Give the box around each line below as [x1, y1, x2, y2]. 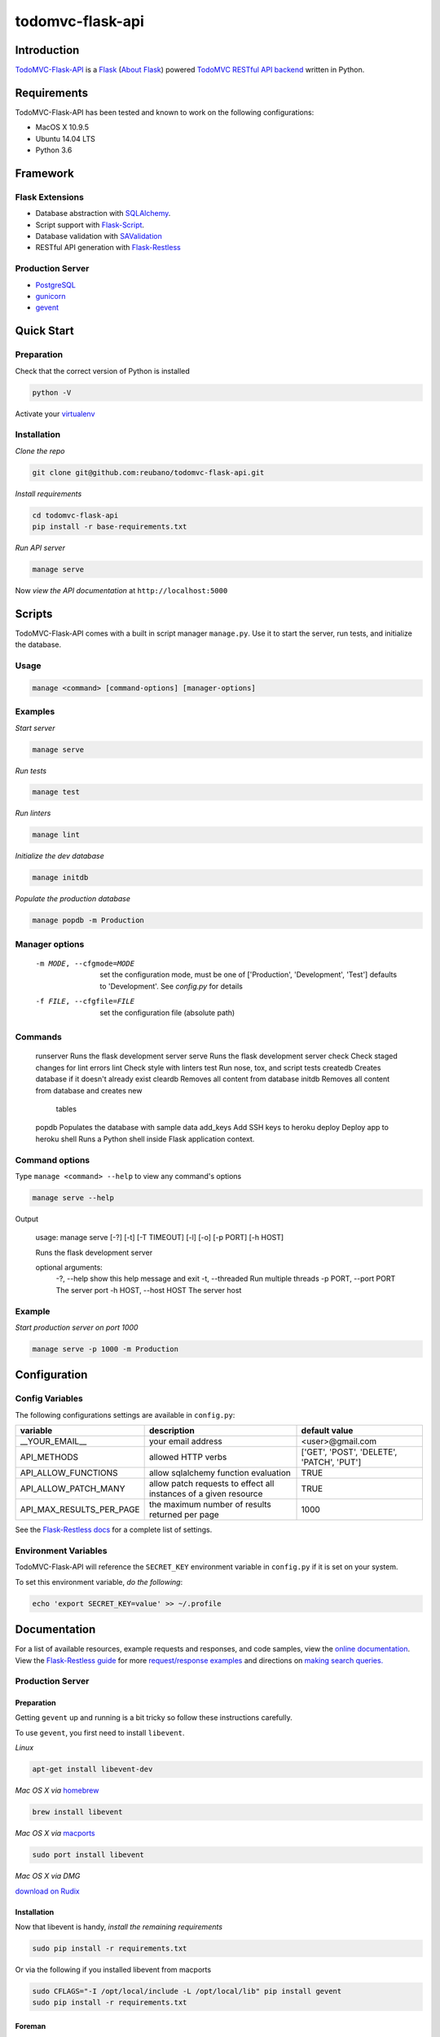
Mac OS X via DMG [15, 1871, 81, 1881]
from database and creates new [35, 1085, 143, 1095]
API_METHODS [20, 1451, 79, 1463]
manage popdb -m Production [32, 916, 144, 925]
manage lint [32, 830, 81, 839]
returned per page [148, 1509, 219, 1520]
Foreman [15, 2021, 46, 2030]
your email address [148, 1436, 223, 1447]
